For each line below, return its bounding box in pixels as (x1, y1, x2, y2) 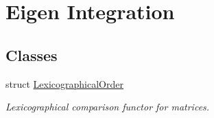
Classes (5, 44, 58, 65)
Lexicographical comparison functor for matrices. (5, 99, 210, 114)
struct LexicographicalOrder (5, 76, 123, 91)
